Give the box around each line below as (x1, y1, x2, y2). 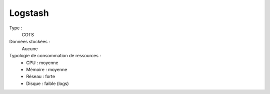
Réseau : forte (26, 74, 55, 80)
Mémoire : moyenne (26, 66, 67, 72)
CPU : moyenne (26, 60, 58, 66)
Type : (9, 25, 22, 31)
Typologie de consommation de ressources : (9, 53, 101, 59)
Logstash (9, 7, 49, 18)
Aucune (21, 45, 38, 52)
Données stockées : (9, 39, 50, 45)
